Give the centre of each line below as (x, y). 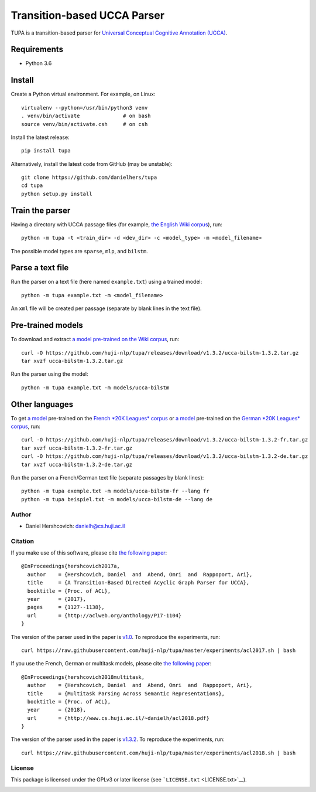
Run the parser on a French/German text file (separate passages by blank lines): (107, 477)
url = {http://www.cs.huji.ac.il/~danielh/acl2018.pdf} (118, 718)
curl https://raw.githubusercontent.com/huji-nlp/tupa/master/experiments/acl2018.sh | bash (159, 753)
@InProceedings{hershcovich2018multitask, (83, 677)
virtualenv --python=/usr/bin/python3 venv (85, 108)
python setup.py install (57, 194)
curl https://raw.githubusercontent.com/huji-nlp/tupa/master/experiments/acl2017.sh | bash (159, 650)
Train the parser (41, 210)
